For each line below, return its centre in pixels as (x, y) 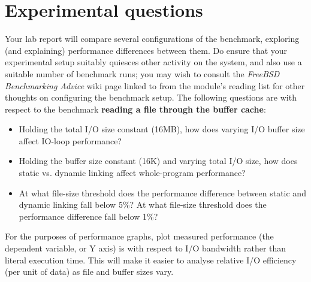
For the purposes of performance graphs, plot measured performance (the (139, 236)
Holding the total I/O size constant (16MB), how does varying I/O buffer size (162, 129)
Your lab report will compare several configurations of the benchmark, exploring (152, 39)
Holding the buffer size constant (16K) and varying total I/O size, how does (158, 161)
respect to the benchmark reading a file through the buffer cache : (135, 109)
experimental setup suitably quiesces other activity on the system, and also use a (153, 62)
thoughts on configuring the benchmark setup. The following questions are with (151, 97)
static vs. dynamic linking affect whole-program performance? (132, 173)
